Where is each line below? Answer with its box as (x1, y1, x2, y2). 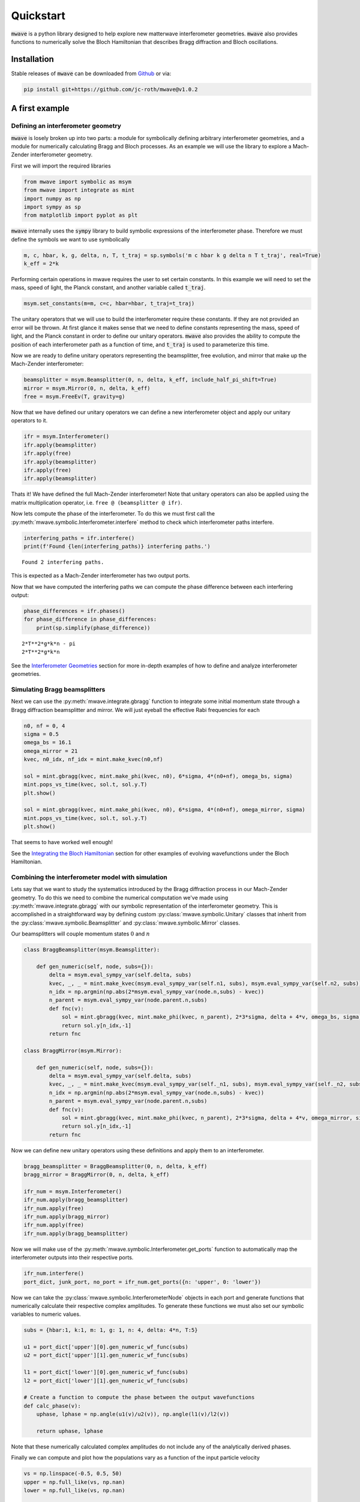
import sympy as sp (23, 203, 81, 210)
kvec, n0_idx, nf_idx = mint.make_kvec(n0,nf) (23, 756, 163, 763)
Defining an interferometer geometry (11, 122, 121, 130)
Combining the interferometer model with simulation (11, 873, 167, 881)
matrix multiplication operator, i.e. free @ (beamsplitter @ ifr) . (11, 499, 182, 506)
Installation (11, 54, 54, 64)
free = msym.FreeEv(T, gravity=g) (23, 394, 125, 400)
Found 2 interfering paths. (22, 559, 104, 565)
